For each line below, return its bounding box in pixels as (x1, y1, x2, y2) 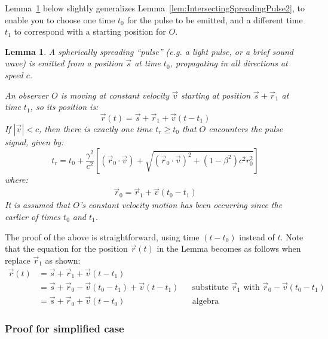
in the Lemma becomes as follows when (157, 242, 301, 255)
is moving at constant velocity (60, 88, 170, 101)
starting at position (180, 88, 251, 101)
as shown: (45, 254, 81, 266)
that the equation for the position (5, 242, 128, 255)
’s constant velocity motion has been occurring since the (79, 198, 283, 211)
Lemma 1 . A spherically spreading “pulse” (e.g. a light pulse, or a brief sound (5, 45, 293, 57)
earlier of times (5, 210, 61, 222)
